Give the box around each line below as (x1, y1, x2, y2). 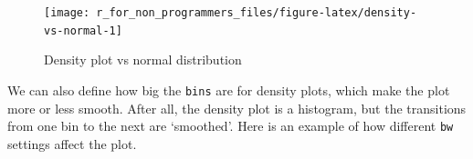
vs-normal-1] (44, 24, 122, 37)
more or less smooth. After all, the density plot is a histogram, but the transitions (7, 98, 467, 117)
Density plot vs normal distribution (44, 50, 242, 69)
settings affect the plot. (7, 134, 137, 153)
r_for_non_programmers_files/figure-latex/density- (96, 6, 417, 19)
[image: (44, 6, 90, 19)
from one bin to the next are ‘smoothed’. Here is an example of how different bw (7, 116, 454, 135)
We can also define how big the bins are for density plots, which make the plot (7, 80, 450, 99)
